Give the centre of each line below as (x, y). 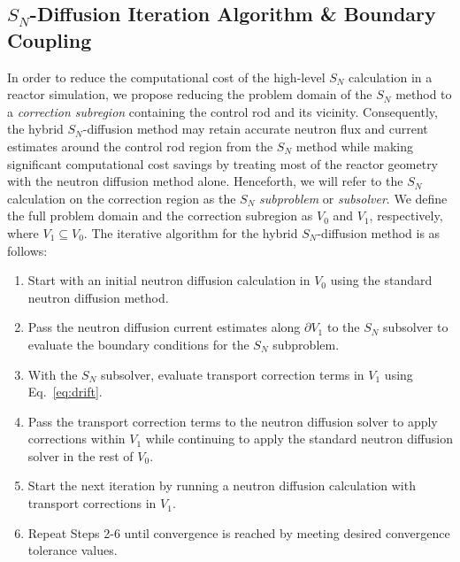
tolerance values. (73, 550)
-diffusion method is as (379, 232)
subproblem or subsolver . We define (353, 198)
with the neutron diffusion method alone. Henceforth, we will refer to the (205, 181)
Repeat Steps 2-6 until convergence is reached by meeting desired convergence (239, 532)
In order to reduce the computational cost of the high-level (166, 77)
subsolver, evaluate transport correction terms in (233, 374)
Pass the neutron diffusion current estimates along (164, 327)
